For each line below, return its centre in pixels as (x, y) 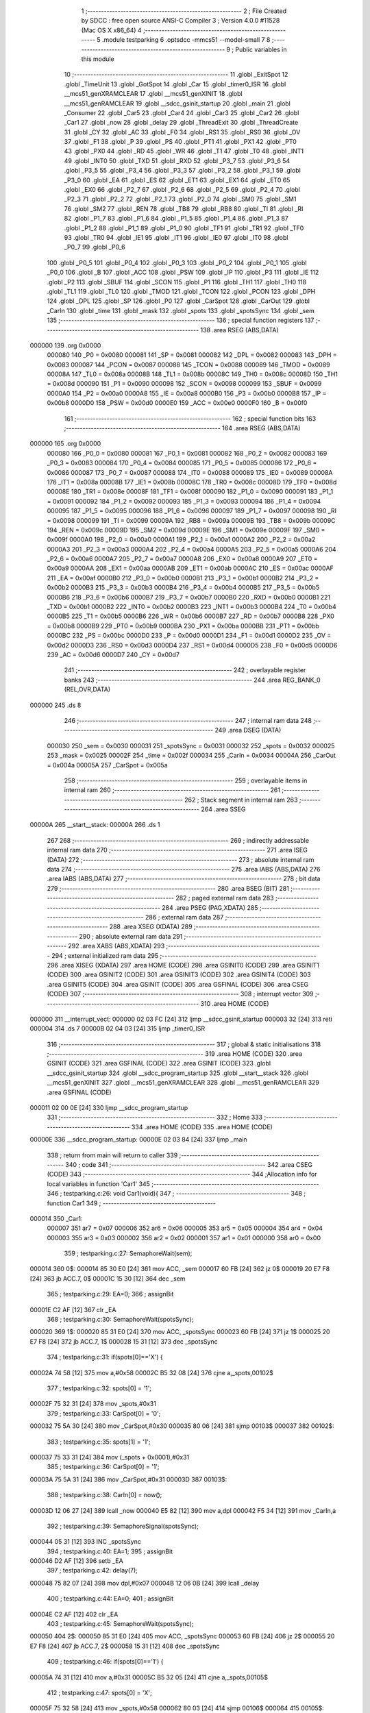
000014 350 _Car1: (56, 1218)
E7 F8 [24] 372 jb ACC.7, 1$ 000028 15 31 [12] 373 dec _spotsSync (124, 1341)
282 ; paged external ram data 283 (225, 898)
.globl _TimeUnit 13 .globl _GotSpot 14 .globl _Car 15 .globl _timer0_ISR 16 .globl (175, 84)
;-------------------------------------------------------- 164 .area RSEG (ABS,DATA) (182, 428)
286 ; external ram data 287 (184, 917)
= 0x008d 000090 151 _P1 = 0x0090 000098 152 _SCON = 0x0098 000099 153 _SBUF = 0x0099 (184, 384)
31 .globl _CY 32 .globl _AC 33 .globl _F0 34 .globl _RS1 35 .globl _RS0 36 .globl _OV (182, 132)
